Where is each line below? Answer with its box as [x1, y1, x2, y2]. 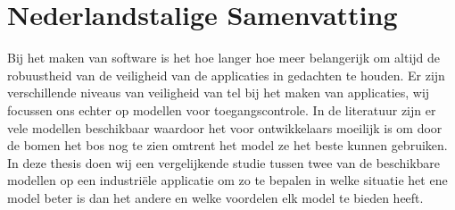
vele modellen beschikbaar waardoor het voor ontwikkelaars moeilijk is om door [7, 118, 443, 137]
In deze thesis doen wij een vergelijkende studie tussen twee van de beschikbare [7, 153, 441, 172]
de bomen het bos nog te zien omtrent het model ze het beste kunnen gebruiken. [7, 136, 448, 155]
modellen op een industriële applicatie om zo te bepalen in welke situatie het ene [7, 171, 448, 189]
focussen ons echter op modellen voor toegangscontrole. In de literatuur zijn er [7, 100, 436, 119]
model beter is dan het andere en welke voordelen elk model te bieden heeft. [7, 188, 424, 206]
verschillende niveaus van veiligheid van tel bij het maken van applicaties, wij [7, 83, 430, 102]
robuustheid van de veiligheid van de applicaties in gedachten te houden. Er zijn [7, 65, 445, 84]
